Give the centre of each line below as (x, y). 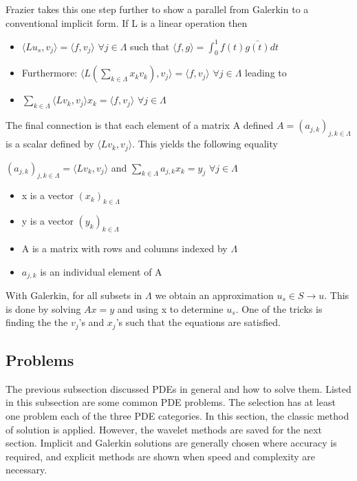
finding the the (37, 322)
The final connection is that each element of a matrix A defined (140, 125)
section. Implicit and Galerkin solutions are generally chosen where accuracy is (171, 443)
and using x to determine (170, 308)
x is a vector (47, 195)
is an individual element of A (101, 271)
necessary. (26, 470)
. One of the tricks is (279, 308)
